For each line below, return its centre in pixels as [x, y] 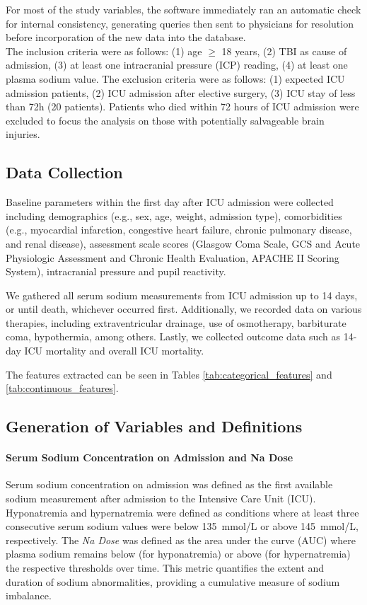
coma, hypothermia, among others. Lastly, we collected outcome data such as [173, 336]
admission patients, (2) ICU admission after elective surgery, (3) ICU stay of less [181, 92]
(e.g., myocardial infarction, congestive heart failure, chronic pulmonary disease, [179, 230]
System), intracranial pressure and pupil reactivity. [116, 271]
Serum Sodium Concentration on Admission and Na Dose [150, 457]
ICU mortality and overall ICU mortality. [114, 351]
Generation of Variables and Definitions [154, 426]
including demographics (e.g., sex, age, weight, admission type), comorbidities [174, 215]
